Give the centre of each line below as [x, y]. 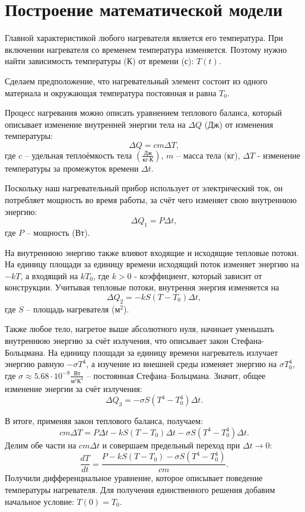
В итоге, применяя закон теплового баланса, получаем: [104, 421]
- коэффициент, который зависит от [198, 275]
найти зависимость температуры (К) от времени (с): [99, 61]
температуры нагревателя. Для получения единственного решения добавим [140, 490]
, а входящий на [49, 275]
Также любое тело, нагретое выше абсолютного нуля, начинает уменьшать [139, 329]
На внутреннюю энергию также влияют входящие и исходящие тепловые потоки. [152, 252]
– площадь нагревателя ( [71, 309]
